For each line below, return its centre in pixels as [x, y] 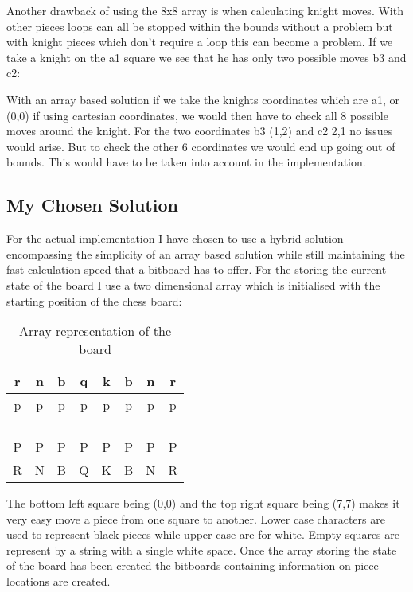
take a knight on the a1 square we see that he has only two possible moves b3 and [206, 57]
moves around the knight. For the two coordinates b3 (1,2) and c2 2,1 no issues [200, 131]
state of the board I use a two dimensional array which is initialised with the [193, 284]
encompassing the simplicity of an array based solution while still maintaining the [206, 253]
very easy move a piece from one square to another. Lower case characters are [196, 518]
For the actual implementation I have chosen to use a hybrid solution [175, 238]
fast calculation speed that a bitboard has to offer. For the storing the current [197, 269]
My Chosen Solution [92, 205]
